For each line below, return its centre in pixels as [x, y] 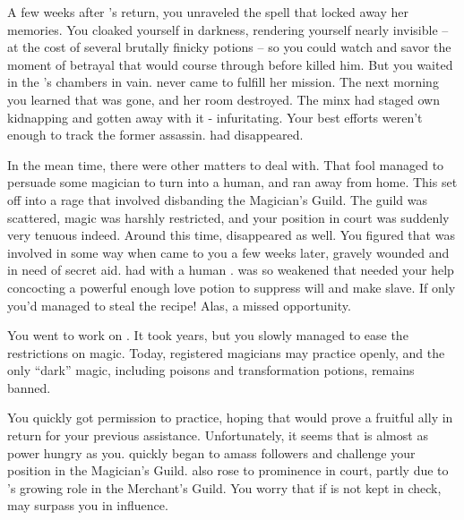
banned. [29, 387]
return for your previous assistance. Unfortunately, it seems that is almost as [218, 435]
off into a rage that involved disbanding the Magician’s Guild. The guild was [218, 199]
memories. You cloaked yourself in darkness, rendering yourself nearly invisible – [228, 29]
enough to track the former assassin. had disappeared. [155, 135]
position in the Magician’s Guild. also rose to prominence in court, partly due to [228, 470]
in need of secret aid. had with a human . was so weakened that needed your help [231, 270]
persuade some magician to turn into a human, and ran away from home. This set [232, 182]
